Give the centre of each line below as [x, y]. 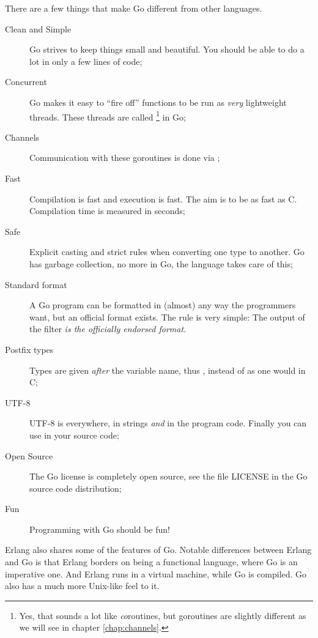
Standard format [36, 284]
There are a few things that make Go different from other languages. [134, 8]
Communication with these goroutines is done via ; [125, 158]
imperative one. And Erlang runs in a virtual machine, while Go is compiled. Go [156, 573]
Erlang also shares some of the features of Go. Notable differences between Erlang [158, 550]
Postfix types [29, 349]
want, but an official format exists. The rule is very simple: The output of [167, 317]
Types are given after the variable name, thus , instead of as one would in [168, 370]
